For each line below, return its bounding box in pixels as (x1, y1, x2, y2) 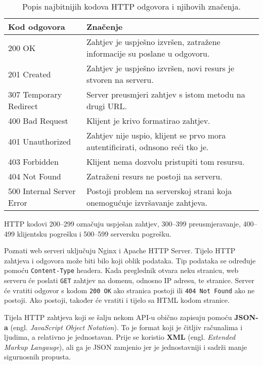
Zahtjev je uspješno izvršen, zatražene (86, 36, 221, 48)
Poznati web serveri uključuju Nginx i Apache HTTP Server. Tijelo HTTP (4, 245, 236, 256)
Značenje (86, 21, 123, 32)
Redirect (8, 100, 38, 112)
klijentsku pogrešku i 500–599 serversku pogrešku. (17, 228, 171, 239)
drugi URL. (86, 100, 127, 112)
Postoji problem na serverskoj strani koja (86, 185, 232, 197)
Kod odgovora (8, 21, 65, 32)
